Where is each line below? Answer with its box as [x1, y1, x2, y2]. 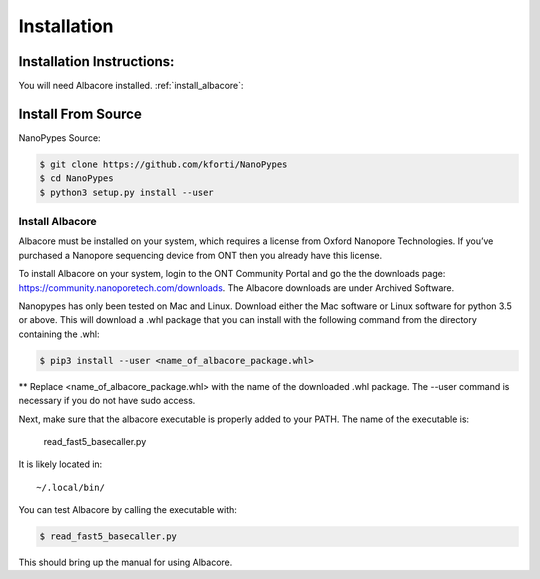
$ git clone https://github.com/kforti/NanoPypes [39, 158, 288, 170]
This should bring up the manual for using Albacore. [18, 556, 233, 569]
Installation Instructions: [18, 53, 175, 70]
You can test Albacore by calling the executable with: [18, 504, 237, 516]
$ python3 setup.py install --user [39, 186, 214, 198]
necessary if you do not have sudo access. [18, 395, 196, 407]
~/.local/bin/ [36, 481, 105, 493]
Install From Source [18, 105, 142, 122]
